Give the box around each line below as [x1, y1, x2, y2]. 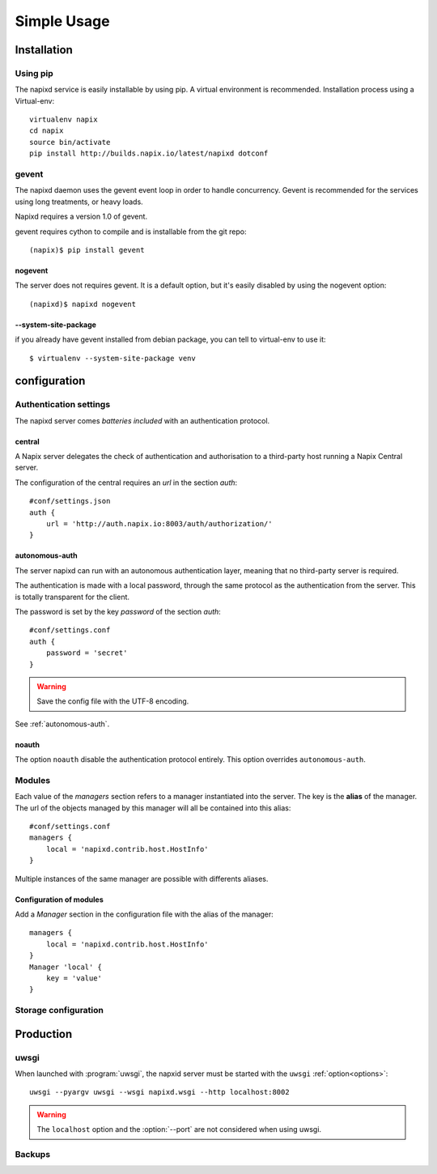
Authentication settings [15, 399, 111, 410]
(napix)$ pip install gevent [29, 245, 145, 254]
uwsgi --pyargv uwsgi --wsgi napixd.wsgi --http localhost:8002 [29, 1087, 291, 1097]
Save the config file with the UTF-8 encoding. [36, 696, 189, 706]
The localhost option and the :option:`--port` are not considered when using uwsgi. [36, 1125, 322, 1134]
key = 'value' [45, 973, 103, 983]
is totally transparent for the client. [15, 592, 129, 602]
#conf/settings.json [29, 496, 111, 506]
